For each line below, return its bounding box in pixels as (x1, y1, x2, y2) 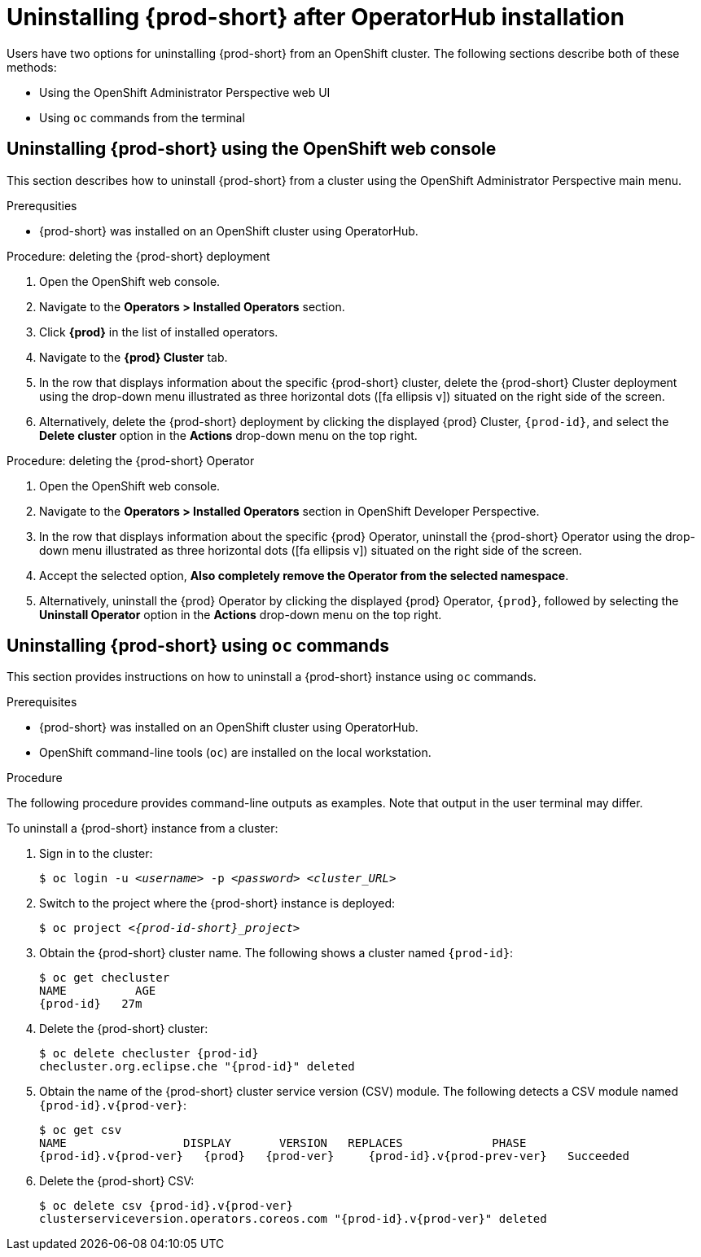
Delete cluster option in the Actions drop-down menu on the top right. (39, 428, 418, 442)
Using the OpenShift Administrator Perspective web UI (39, 85, 331, 99)
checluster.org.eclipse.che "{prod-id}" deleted (39, 1060, 355, 1074)
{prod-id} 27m (39, 997, 142, 1011)
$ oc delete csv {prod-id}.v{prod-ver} (39, 1199, 293, 1213)
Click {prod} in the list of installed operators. (39, 324, 278, 339)
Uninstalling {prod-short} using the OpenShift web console (7, 138, 497, 160)
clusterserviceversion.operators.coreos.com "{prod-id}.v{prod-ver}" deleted (39, 1212, 547, 1226)
